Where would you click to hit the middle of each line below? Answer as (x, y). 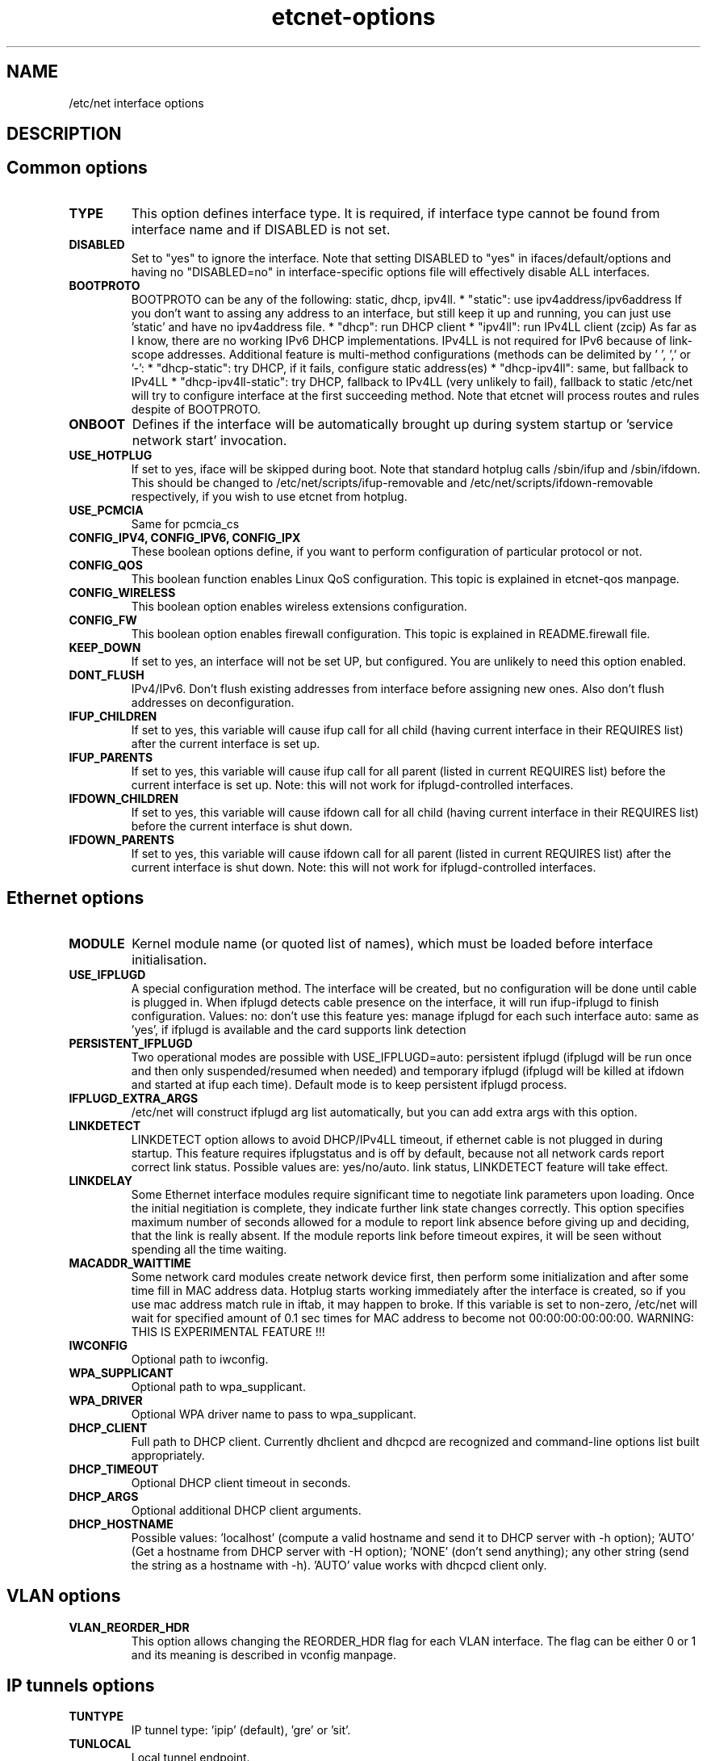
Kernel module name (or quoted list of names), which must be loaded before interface (393, 943)
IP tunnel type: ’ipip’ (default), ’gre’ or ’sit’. (241, 1730)
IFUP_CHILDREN (113, 716)
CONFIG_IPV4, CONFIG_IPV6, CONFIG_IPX (185, 537)
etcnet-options (353, 17)
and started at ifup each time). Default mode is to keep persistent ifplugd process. (349, 1084)
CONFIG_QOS (106, 565)
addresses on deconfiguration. (213, 702)
